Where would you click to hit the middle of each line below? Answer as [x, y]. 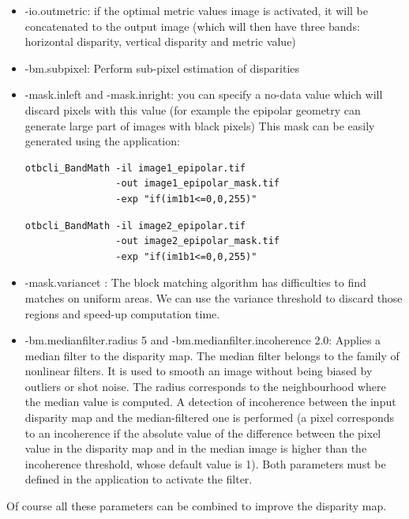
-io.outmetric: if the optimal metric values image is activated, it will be [196, 10]
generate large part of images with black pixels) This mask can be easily [200, 125]
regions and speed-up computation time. [122, 313]
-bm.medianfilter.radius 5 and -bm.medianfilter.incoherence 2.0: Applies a [203, 340]
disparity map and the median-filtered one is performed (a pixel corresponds [210, 417]
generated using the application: [102, 141]
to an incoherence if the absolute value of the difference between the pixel [203, 432]
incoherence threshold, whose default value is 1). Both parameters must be [205, 463]
